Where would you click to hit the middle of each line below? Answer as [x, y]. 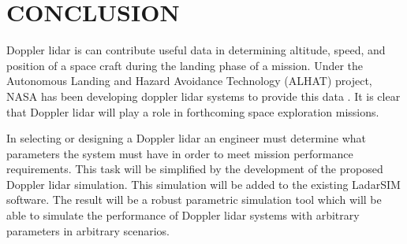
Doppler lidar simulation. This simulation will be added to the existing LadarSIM [203, 184]
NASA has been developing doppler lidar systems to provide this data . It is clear [203, 96]
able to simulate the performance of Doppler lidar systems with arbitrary [183, 215]
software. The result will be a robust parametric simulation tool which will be [194, 200]
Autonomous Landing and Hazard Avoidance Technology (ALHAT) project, [189, 81]
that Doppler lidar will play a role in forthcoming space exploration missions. [193, 111]
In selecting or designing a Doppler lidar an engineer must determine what [187, 138]
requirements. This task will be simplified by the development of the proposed [195, 169]
